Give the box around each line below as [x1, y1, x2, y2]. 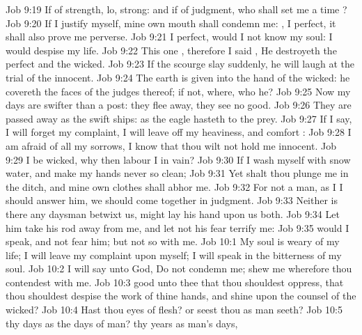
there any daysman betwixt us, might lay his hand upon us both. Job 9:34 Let [6, 206, 340, 221]
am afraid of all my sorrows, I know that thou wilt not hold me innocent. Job [6, 138, 336, 153]
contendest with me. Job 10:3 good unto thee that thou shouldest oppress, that [6, 274, 344, 289]
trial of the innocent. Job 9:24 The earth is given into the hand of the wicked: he [6, 70, 350, 84]
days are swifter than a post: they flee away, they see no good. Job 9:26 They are [6, 98, 352, 112]
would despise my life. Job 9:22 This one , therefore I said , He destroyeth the [6, 42, 337, 57]
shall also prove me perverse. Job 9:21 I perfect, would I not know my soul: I [6, 29, 333, 44]
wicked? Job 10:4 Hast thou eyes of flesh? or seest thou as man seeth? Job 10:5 [6, 302, 343, 317]
